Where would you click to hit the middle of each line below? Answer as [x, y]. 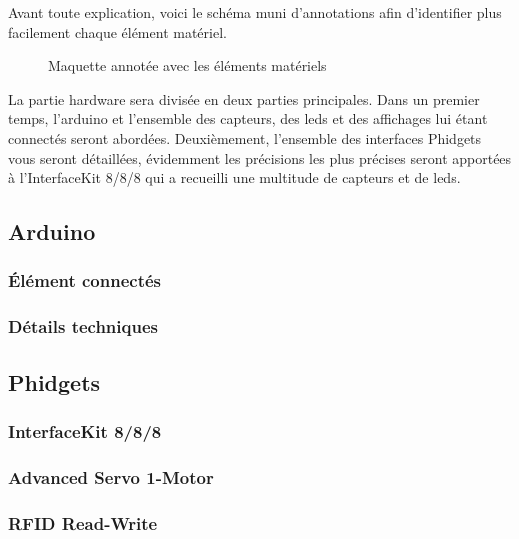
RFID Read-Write [83, 522]
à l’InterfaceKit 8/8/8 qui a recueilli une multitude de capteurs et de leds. [234, 177]
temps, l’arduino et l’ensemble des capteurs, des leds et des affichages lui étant [248, 118]
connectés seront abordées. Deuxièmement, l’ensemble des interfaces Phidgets [245, 137]
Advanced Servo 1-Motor [111, 476]
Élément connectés [85, 280]
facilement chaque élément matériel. [117, 31]
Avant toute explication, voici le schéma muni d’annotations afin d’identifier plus [255, 12]
